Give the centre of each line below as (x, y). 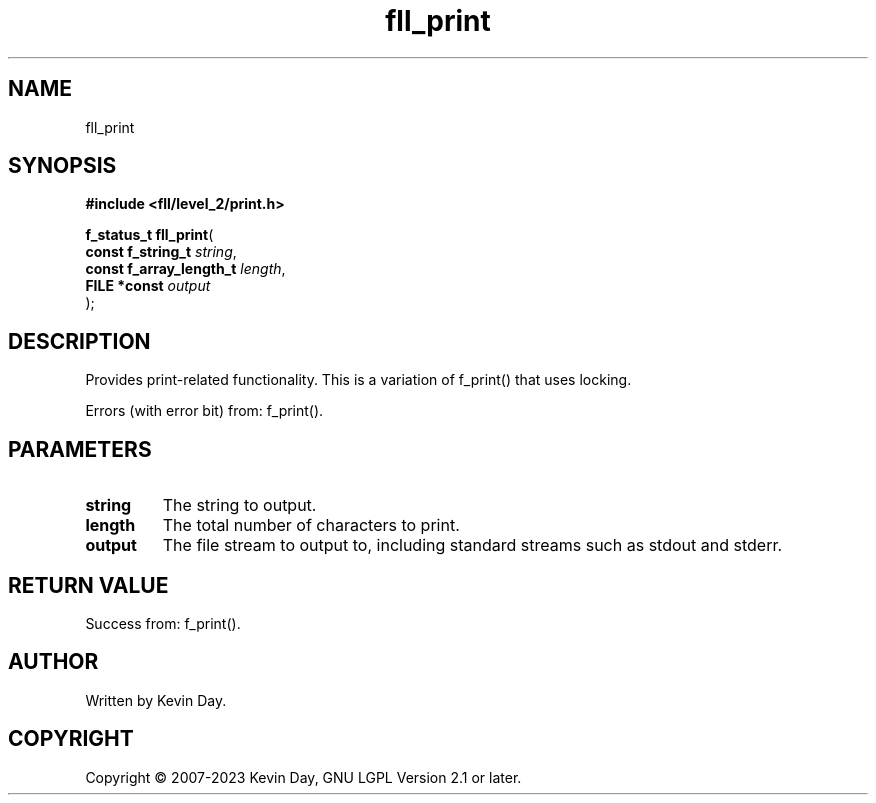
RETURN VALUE (88, 585)
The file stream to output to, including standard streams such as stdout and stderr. (472, 545)
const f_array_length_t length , (185, 269)
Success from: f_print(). (163, 623)
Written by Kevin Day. (156, 700)
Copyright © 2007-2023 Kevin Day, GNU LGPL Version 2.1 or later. (303, 777)
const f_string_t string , (161, 252)
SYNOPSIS (62, 166)
